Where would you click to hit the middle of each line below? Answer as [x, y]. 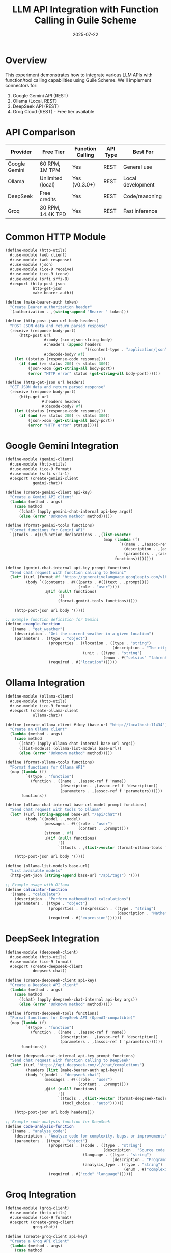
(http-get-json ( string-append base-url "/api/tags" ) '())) [75, 876]
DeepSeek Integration [52, 938]
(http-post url [35, 335]
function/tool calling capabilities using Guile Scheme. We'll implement [78, 80]
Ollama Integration [45, 683]
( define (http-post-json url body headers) [52, 321]
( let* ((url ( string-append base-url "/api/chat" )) [66, 814]
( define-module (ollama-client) [39, 697]
